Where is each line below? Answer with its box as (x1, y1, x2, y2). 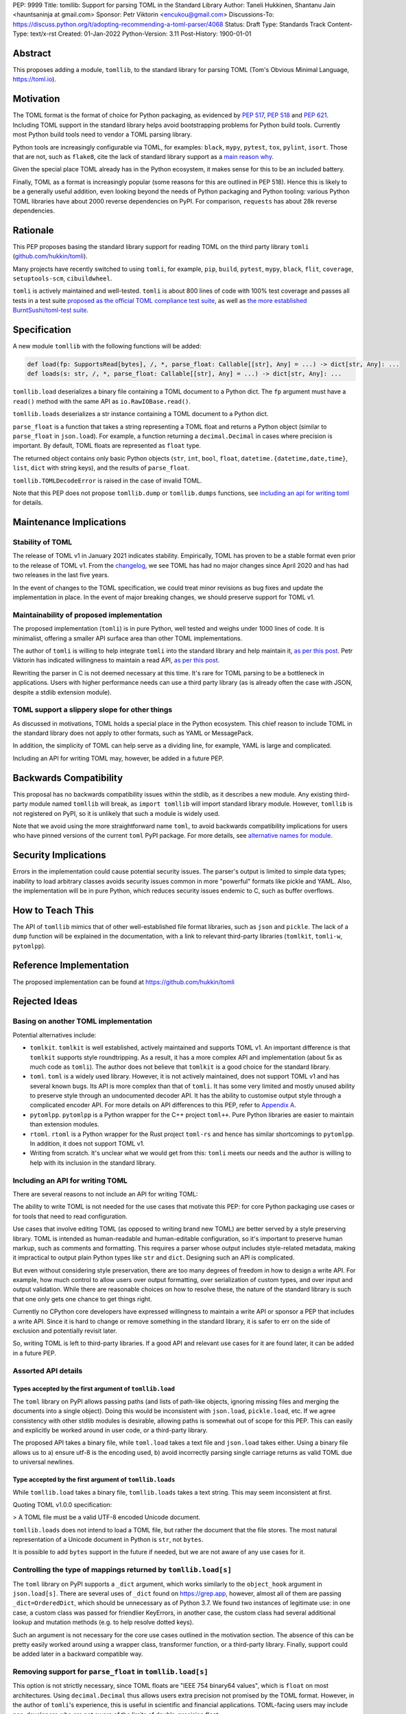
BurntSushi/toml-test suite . (12, 306, 89, 315)
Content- (326, 20, 353, 28)
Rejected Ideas (12, 995, 78, 1007)
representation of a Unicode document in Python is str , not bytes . (12, 1536, 204, 1544)
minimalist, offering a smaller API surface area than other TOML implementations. (12, 634, 243, 642)
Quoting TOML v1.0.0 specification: (12, 1500, 112, 1508)
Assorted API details (12, 1366, 83, 1375)
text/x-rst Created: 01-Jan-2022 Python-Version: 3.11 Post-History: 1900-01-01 (29, 29, 252, 38)
